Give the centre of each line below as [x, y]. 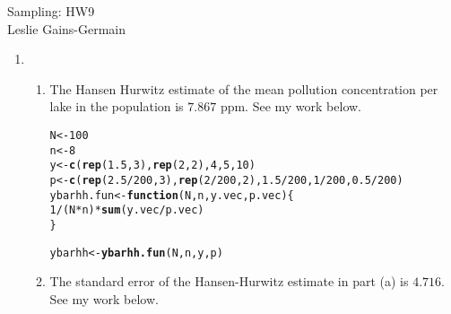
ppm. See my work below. [291, 106]
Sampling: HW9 [51, 11]
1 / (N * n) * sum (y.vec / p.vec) [127, 210]
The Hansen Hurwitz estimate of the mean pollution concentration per [244, 88]
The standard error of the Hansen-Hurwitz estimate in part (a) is [229, 281]
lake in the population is [117, 106]
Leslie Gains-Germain [67, 28]
